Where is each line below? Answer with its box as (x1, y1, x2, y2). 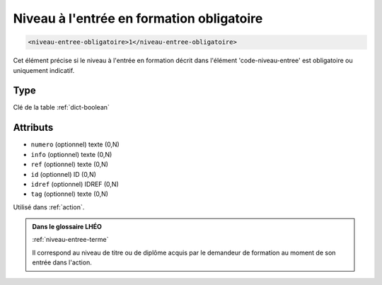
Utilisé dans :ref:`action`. (13, 202, 85, 211)
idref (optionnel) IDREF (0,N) (30, 180, 120, 188)
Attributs (13, 122, 54, 134)
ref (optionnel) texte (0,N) (30, 160, 109, 169)
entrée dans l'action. (32, 258, 92, 267)
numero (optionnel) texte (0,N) (30, 140, 120, 149)
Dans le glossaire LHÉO (32, 223, 103, 231)
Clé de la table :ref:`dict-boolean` (13, 103, 110, 112)
